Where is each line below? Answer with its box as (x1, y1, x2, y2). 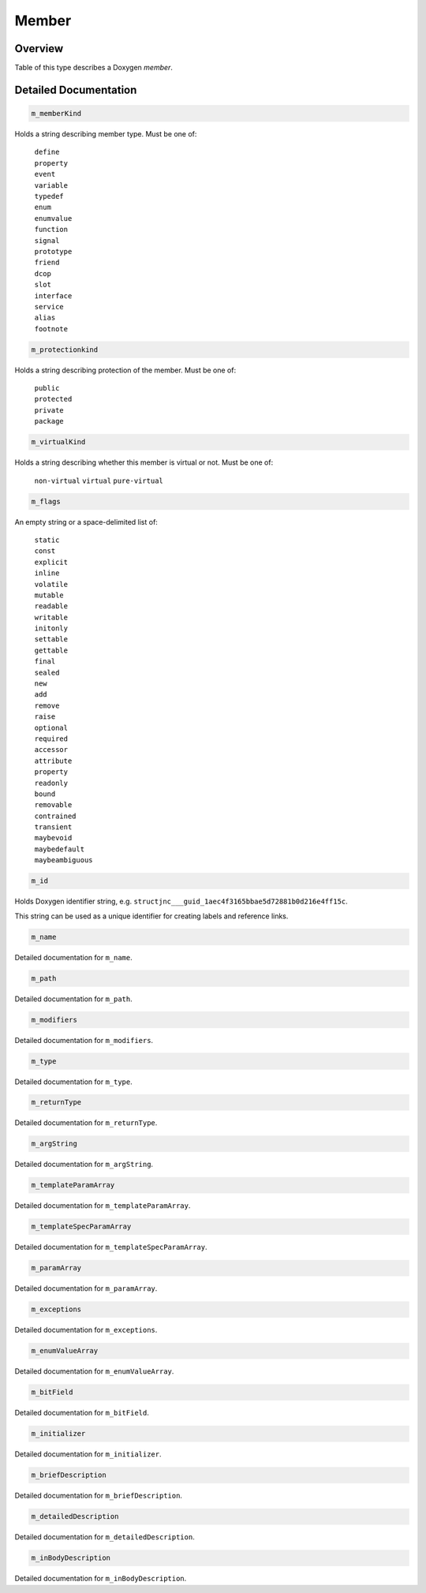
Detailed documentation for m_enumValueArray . (14, 1367, 174, 1376)
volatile (34, 580, 69, 589)
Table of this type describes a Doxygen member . (14, 63, 174, 73)
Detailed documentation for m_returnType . (14, 1118, 158, 1127)
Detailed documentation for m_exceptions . (14, 1326, 158, 1335)
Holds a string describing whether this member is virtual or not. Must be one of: (14, 458, 274, 467)
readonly (34, 778, 69, 787)
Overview (14, 42, 64, 55)
